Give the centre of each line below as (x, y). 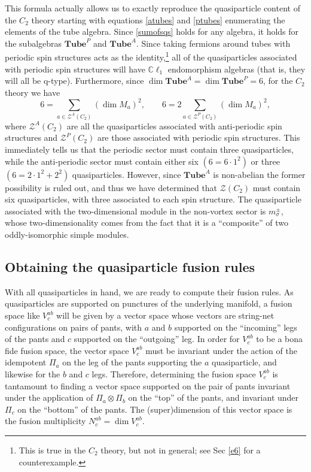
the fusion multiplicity (45, 421)
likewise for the (33, 373)
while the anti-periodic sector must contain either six (102, 161)
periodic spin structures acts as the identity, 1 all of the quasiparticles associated (151, 56)
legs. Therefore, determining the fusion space (174, 373)
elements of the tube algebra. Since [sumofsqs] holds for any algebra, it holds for (152, 31)
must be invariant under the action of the (221, 350)
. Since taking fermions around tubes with (213, 43)
